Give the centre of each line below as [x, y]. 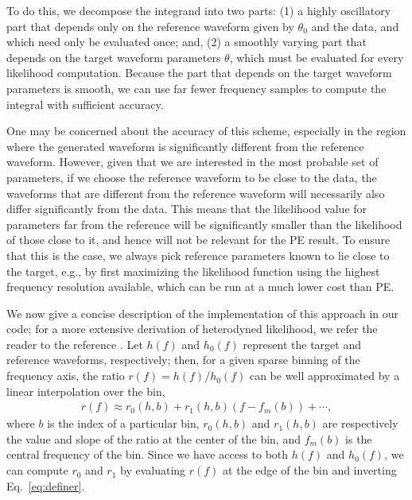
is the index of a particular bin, [123, 423]
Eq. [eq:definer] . [46, 485]
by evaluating [153, 470]
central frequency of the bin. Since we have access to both [148, 454]
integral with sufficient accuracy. [85, 104]
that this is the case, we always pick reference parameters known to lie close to [198, 255]
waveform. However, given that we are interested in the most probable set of [192, 162]
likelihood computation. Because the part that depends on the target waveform [199, 73]
